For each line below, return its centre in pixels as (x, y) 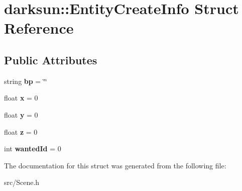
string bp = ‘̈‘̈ (26, 81)
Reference (39, 28)
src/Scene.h (22, 182)
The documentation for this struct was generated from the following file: (115, 165)
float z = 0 (21, 131)
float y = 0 (21, 114)
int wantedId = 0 (33, 149)
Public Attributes (51, 60)
